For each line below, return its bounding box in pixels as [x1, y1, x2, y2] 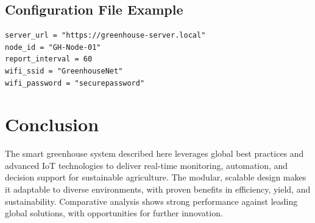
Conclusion [5, 112, 99, 137]
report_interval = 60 [5, 55, 93, 64]
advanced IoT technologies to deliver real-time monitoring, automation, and [5, 159, 288, 171]
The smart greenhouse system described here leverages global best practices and [5, 147, 304, 160]
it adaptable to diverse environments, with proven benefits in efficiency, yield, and [5, 183, 311, 196]
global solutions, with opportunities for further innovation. [5, 207, 223, 219]
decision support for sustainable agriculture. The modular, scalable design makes [5, 171, 306, 184]
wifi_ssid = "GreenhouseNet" [5, 66, 123, 75]
